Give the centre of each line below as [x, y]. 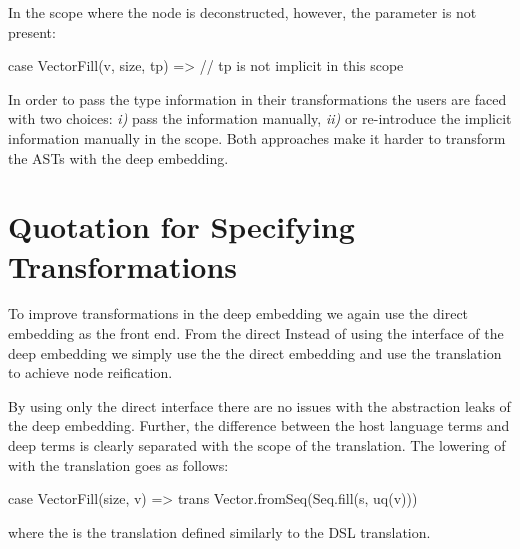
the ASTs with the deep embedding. [118, 157]
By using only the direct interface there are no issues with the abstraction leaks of [259, 405]
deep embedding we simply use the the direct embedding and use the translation [255, 352]
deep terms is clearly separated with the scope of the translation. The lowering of [257, 445]
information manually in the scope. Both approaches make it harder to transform [257, 137]
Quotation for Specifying [181, 226]
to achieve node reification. [90, 372]
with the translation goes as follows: [118, 464]
